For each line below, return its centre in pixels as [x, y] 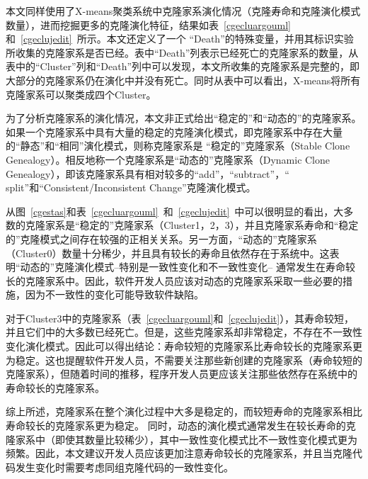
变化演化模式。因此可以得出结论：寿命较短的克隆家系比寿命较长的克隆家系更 [184, 346]
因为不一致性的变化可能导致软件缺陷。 [114, 294]
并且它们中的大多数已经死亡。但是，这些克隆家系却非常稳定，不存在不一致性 [184, 332]
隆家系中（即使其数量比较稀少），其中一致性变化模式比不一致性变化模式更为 [182, 439]
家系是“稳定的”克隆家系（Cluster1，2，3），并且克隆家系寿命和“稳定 [202, 225]
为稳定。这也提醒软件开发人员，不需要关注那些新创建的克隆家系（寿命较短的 [184, 360]
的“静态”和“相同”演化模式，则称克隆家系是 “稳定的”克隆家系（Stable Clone [178, 146]
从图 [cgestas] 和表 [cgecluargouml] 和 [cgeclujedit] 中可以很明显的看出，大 [175, 211]
